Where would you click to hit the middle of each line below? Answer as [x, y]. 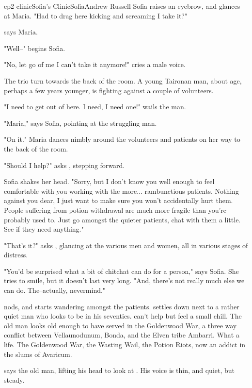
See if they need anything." [44, 229]
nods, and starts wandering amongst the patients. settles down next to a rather [122, 306]
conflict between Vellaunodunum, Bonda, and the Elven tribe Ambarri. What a [122, 335]
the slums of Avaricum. [38, 354]
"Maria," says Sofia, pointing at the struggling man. [80, 123]
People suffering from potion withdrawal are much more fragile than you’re [115, 210]
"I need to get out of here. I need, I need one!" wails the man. [95, 107]
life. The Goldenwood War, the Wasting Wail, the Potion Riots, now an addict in [125, 345]
